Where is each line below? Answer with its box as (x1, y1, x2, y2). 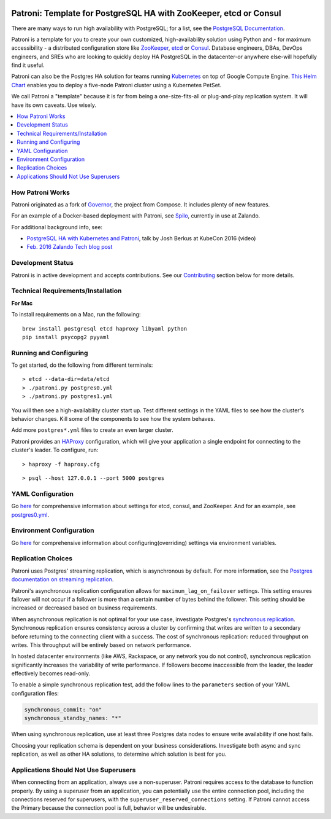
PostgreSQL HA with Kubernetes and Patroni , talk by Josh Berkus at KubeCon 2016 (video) (26, 235, 256, 242)
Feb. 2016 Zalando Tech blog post (26, 243, 113, 251)
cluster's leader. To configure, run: (11, 446, 99, 454)
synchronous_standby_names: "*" (24, 715, 122, 722)
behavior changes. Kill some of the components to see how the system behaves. (11, 415, 216, 423)
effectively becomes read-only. (11, 670, 91, 677)
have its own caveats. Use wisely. (11, 101, 96, 109)
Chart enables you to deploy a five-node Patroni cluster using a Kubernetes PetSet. (11, 81, 222, 88)
